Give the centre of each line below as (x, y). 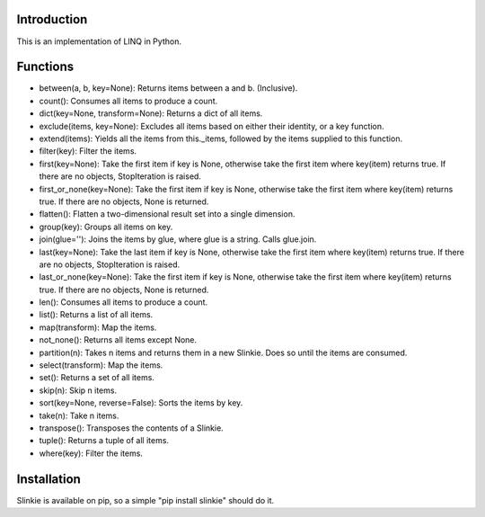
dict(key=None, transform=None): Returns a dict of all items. (151, 113)
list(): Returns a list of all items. (96, 315)
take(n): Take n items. (79, 415)
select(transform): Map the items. (101, 365)
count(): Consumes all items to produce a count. (128, 101)
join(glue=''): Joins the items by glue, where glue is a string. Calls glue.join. (178, 239)
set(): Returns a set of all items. (97, 378)
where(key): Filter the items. (91, 453)
